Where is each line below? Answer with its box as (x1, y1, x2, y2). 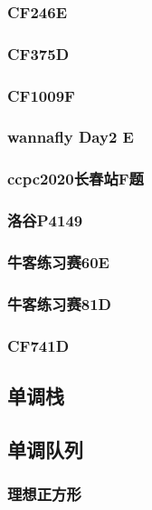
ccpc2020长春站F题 (7, 167, 144, 190)
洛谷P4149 (7, 209, 83, 232)
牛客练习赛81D (7, 292, 112, 315)
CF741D (7, 334, 70, 356)
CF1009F (7, 84, 75, 106)
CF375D (7, 42, 70, 65)
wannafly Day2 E (7, 125, 134, 148)
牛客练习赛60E (7, 250, 109, 273)
